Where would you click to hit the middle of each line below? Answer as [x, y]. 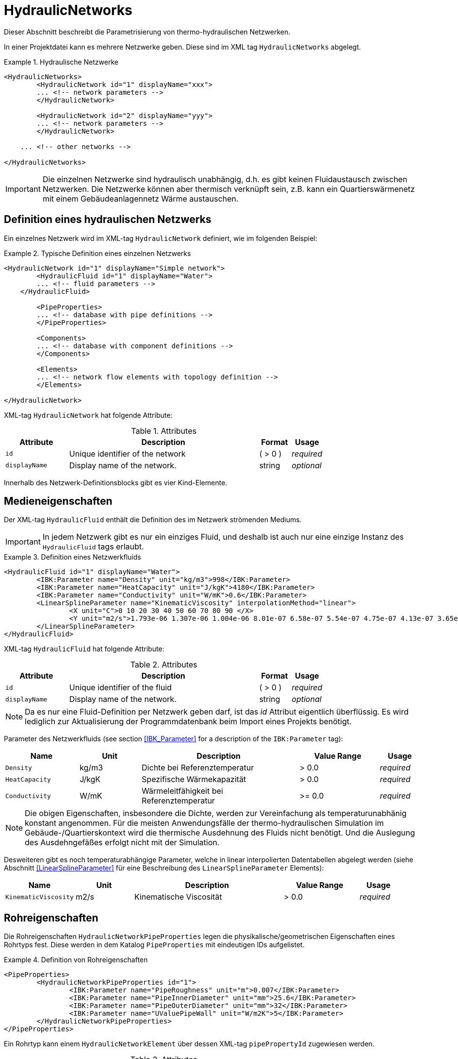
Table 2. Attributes [164, 665]
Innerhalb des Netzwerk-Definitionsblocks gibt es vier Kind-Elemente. [116, 482]
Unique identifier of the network [127, 453]
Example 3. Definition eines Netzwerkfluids [73, 557]
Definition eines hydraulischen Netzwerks [108, 220]
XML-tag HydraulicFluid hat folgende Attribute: [84, 649]
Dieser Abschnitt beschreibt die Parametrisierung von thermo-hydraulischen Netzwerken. [147, 32]
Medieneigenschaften [58, 501]
